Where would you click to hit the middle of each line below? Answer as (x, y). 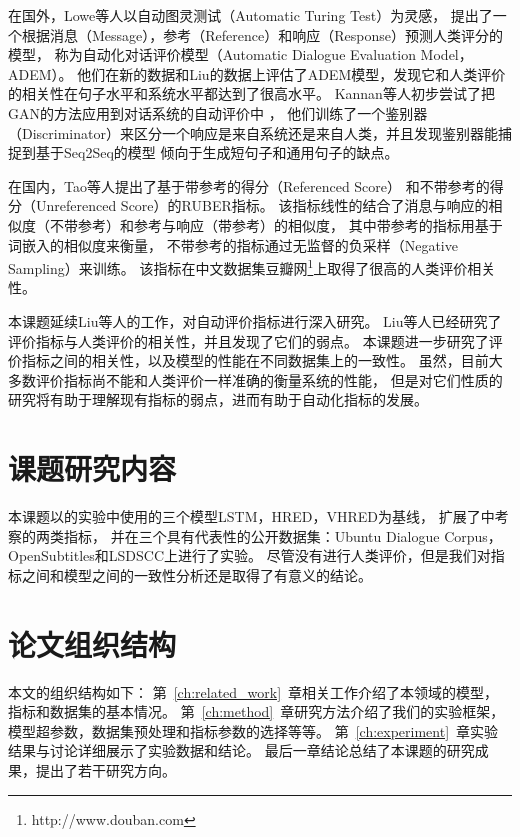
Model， (446, 54)
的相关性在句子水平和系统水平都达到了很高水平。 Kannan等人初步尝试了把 (251, 93)
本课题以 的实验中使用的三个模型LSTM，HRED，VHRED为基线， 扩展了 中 (251, 516)
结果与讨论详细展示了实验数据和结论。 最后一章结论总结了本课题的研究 (241, 750)
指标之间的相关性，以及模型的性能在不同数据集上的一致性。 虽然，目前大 (262, 360)
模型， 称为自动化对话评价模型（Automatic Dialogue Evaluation (212, 54)
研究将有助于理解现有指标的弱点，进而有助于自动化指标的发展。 (218, 399)
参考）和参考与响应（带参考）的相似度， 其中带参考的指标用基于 (290, 224)
